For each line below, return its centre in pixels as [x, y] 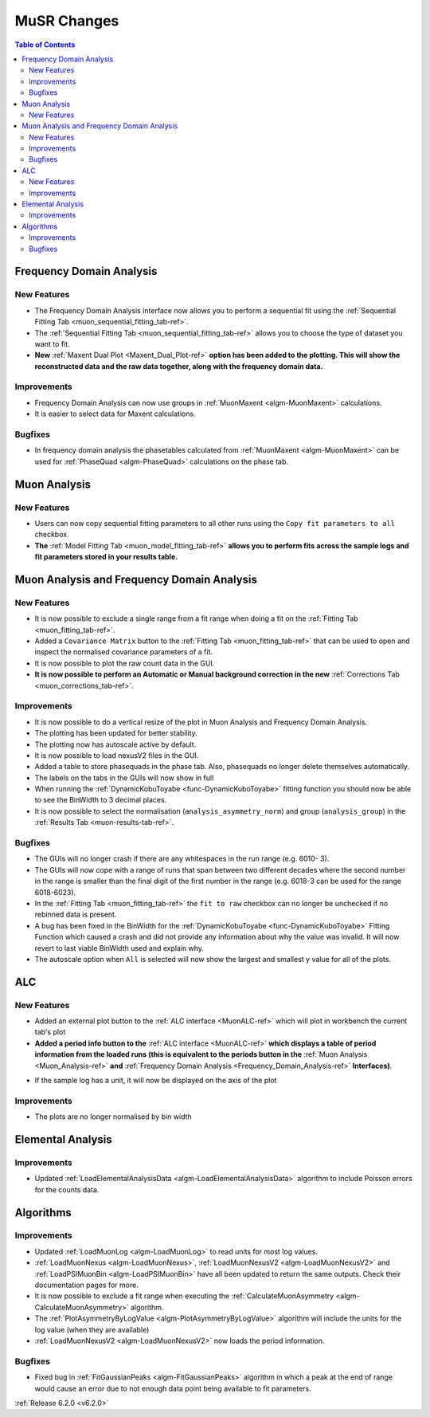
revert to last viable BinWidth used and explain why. [119, 948]
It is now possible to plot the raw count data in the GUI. [125, 663]
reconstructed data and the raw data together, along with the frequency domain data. [179, 366]
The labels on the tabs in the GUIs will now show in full [124, 778]
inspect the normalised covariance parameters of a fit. [124, 652]
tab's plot [50, 1032]
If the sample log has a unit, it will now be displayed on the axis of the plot [156, 1080]
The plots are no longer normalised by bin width [113, 1117]
